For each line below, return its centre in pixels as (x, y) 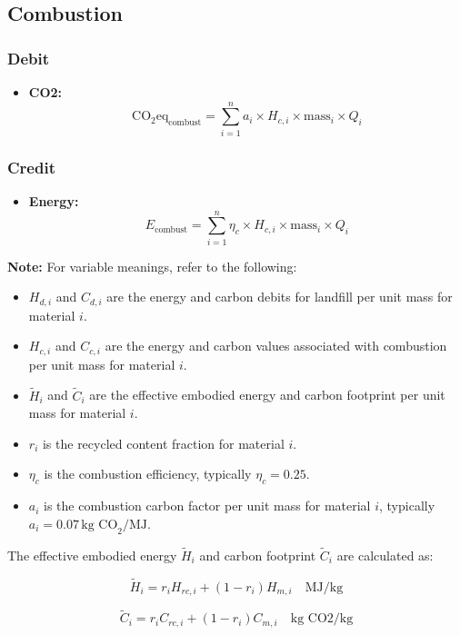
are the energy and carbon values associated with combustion (276, 346)
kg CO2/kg (322, 619)
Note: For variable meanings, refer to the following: (152, 266)
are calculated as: (385, 555)
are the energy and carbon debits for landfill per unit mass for (280, 297)
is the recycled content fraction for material (163, 443)
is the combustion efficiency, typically (148, 474)
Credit (31, 167)
